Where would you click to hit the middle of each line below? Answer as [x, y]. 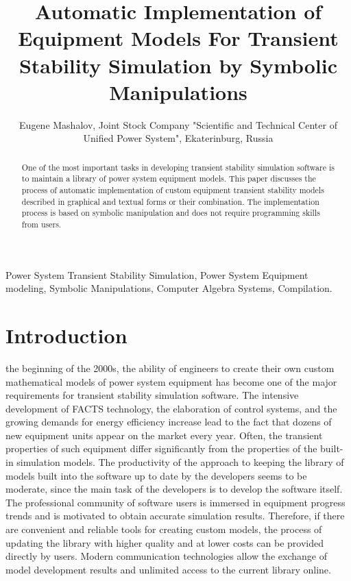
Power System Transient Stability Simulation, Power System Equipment [157, 274]
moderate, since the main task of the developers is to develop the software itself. [174, 489]
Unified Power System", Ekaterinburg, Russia [178, 138]
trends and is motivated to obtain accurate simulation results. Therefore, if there [175, 516]
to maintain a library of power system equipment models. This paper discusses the [169, 178]
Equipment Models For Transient [178, 38]
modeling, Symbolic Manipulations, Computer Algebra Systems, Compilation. [169, 288]
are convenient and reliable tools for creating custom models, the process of [164, 529]
